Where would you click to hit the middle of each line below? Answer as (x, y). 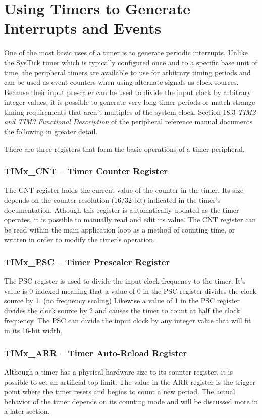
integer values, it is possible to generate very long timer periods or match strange (130, 102)
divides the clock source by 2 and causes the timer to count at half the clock (122, 311)
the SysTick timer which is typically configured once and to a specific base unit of (131, 62)
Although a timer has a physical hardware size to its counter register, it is (118, 372)
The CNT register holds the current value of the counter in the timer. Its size (124, 190)
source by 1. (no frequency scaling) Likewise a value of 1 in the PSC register (122, 300)
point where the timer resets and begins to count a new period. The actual (120, 391)
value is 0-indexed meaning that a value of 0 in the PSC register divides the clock (130, 290)
